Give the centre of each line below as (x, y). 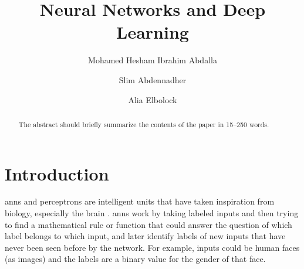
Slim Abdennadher (153, 79)
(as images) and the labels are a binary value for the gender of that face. (135, 259)
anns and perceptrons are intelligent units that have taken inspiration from (140, 201)
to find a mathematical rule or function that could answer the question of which (148, 224)
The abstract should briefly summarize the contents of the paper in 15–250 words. (144, 124)
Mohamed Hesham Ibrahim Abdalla (153, 60)
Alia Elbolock (153, 99)
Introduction (57, 173)
